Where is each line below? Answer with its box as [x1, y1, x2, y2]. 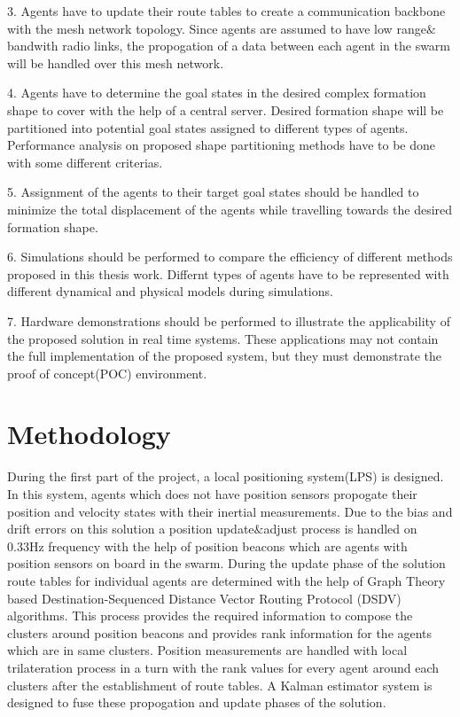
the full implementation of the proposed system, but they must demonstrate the [7, 347, 442, 365]
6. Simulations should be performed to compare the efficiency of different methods [7, 247, 453, 266]
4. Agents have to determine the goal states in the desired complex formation [7, 83, 426, 102]
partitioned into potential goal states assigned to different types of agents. [7, 118, 409, 136]
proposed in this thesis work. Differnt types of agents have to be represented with [7, 264, 449, 283]
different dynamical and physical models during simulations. [7, 282, 333, 300]
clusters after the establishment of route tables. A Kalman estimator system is [7, 675, 433, 694]
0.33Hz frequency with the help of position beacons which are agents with [7, 536, 408, 555]
